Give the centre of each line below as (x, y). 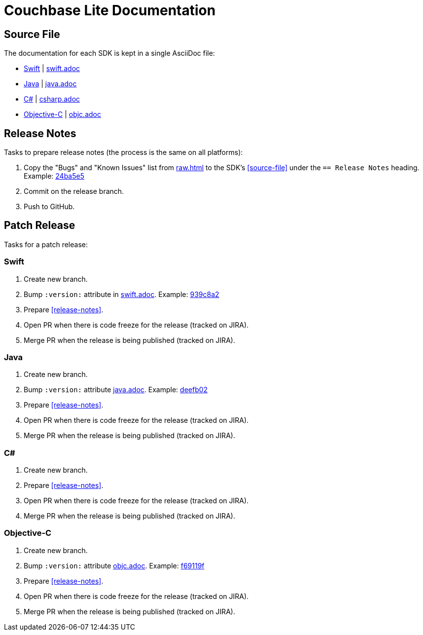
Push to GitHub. (49, 207)
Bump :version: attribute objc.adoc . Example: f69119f (114, 565)
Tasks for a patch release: (46, 244)
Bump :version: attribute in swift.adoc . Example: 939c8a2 (122, 294)
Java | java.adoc (50, 84)
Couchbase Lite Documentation (110, 10)
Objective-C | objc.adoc (62, 114)
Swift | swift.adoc (52, 69)
